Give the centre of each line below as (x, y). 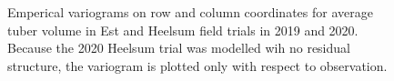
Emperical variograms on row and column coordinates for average (190, 12)
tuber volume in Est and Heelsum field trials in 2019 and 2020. (183, 30)
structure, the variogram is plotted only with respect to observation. (197, 65)
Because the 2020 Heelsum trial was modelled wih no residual (179, 48)
